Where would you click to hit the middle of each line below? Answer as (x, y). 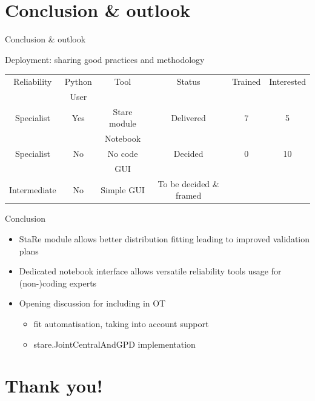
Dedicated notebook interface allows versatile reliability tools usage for (150, 271)
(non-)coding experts (58, 283)
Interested (287, 81)
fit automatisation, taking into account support (121, 323)
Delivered (188, 117)
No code (123, 154)
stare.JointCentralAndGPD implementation (114, 344)
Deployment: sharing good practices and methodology (105, 59)
